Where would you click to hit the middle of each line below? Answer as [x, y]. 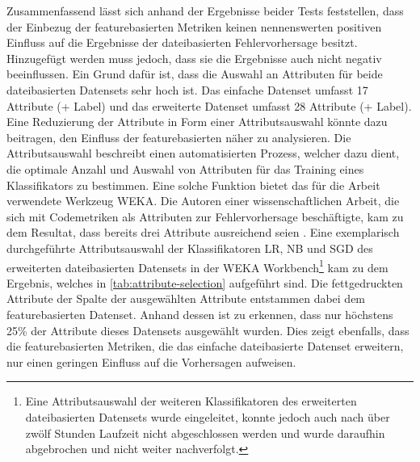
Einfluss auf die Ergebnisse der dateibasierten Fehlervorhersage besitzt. [182, 42]
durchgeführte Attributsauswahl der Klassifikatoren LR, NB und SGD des [190, 248]
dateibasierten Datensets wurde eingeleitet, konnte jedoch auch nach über [208, 416]
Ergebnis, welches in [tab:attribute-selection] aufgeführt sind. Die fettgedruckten [205, 282]
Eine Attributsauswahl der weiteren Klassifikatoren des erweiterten [191, 401]
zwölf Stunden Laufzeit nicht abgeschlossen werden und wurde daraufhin [205, 433]
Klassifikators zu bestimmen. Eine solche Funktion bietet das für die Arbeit [193, 185]
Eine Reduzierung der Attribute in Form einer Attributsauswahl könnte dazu [197, 122]
